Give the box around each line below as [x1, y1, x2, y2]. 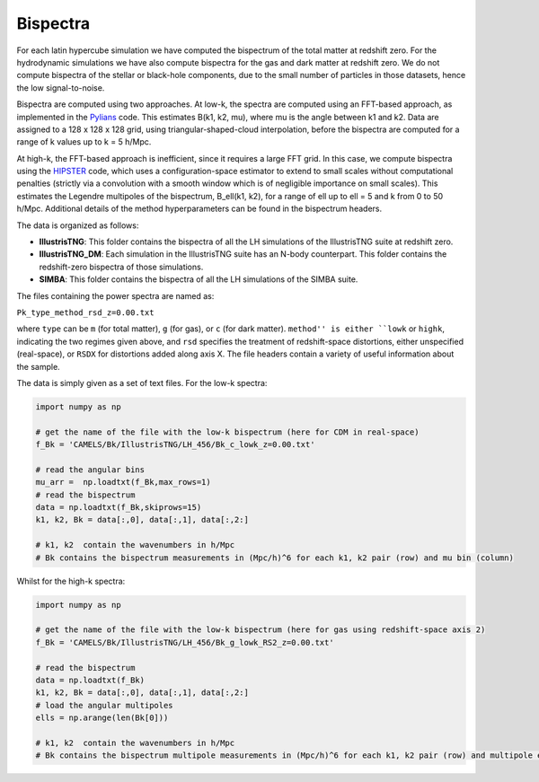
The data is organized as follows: [16, 220, 139, 231]
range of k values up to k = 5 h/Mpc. [16, 136, 152, 147]
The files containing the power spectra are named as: [16, 290, 215, 301]
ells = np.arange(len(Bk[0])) [35, 713, 169, 723]
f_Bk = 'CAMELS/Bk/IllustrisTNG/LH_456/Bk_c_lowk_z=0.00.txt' [35, 440, 315, 450]
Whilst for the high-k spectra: [16, 576, 126, 586]
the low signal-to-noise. [16, 82, 105, 93]
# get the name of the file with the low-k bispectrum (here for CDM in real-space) [35, 426, 420, 437]
